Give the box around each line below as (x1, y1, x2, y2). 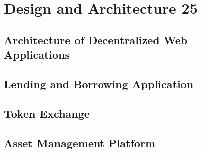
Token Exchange (4, 105, 90, 121)
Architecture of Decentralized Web (4, 32, 188, 47)
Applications (4, 47, 70, 62)
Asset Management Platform (4, 135, 155, 150)
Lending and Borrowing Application (4, 76, 194, 91)
